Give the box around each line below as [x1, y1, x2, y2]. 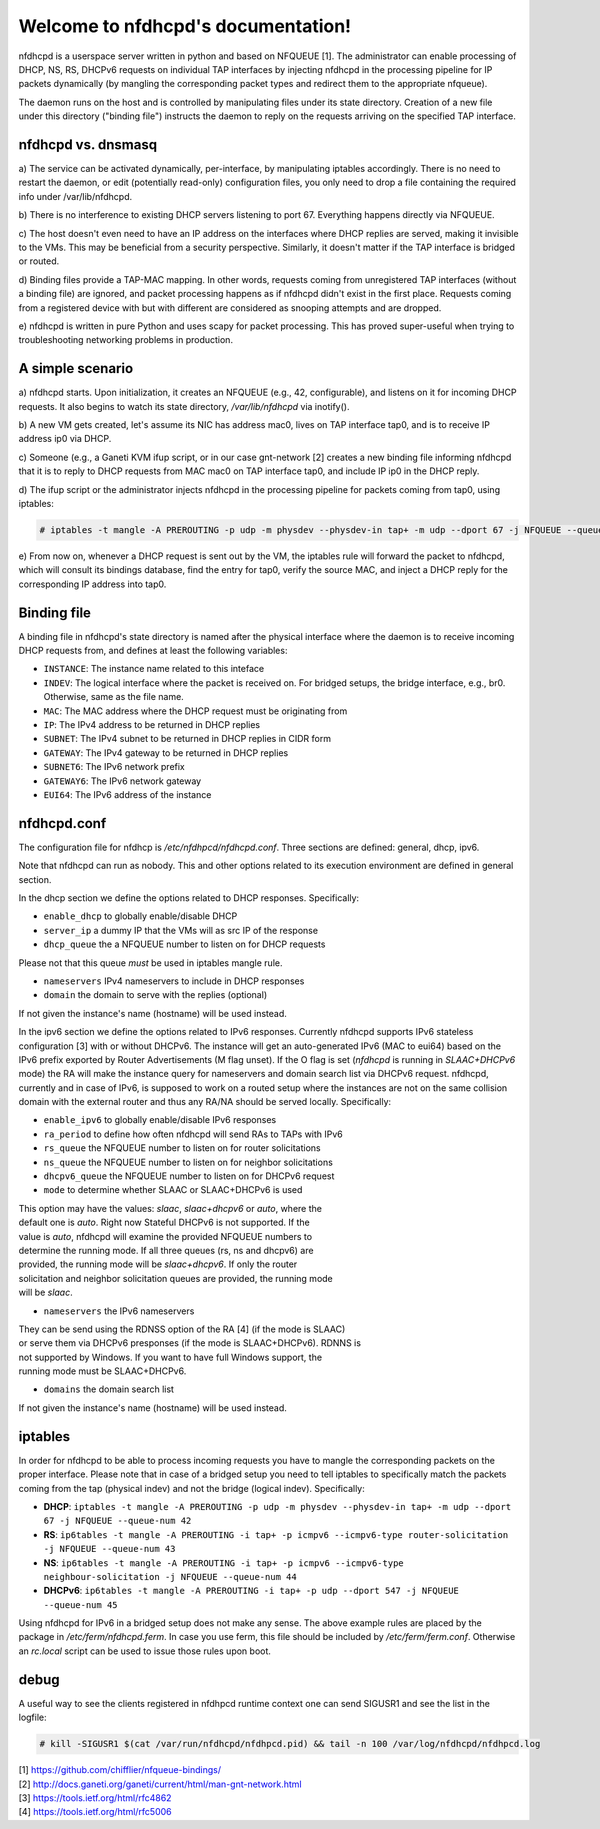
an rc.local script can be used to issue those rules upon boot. [18, 1645, 272, 1657]
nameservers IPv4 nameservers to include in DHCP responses [43, 975, 305, 987]
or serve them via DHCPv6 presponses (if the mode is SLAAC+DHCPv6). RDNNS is [18, 1337, 362, 1349]
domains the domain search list [43, 1383, 175, 1395]
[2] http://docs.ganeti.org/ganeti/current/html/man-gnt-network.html [18, 1778, 302, 1790]
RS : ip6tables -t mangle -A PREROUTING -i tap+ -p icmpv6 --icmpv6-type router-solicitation [43, 1528, 509, 1540]
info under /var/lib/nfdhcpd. [18, 190, 133, 202]
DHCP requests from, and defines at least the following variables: [18, 645, 288, 656]
